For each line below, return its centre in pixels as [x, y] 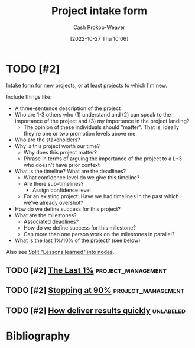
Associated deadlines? [51, 221]
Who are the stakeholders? [48, 140]
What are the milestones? [45, 215]
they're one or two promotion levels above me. [80, 133]
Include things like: [29, 96]
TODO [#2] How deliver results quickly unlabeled [96, 310]
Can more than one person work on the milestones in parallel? [99, 234]
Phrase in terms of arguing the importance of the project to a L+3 [103, 159]
